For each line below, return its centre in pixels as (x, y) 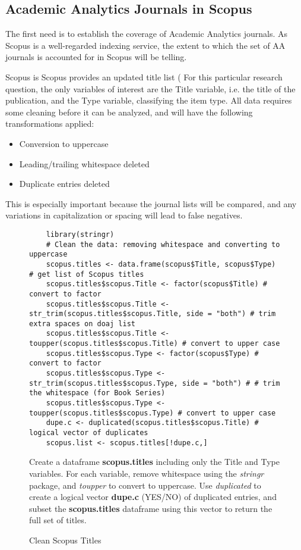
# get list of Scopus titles (87, 274)
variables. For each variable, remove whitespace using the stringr (147, 473)
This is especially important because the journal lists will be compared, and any (151, 203)
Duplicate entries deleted (64, 184)
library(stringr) (80, 234)
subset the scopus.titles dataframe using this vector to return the (151, 508)
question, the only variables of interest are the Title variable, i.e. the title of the (150, 88)
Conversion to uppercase (64, 143)
